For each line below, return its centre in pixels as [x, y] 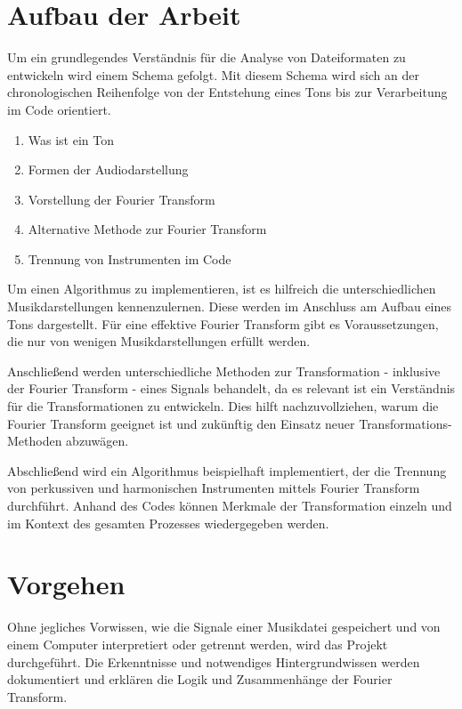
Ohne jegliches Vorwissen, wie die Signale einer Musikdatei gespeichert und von [224, 627]
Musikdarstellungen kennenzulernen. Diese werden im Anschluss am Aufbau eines [230, 306]
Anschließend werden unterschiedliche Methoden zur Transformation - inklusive [224, 371]
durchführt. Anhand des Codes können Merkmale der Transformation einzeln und [230, 505]
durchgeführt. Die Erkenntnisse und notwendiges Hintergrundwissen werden [214, 661]
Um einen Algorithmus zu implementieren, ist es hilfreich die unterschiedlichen [222, 289]
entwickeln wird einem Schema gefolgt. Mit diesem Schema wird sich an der [213, 74]
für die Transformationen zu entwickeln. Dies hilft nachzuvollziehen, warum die [223, 406]
